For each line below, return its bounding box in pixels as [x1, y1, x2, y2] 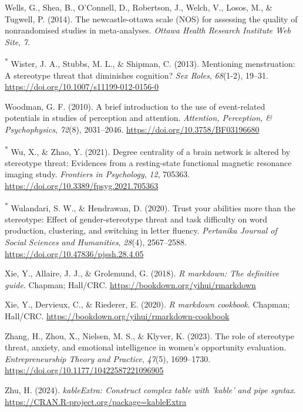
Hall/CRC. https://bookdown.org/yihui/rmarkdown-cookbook [5, 310, 230, 322]
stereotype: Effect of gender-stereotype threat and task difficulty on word [5, 212, 268, 225]
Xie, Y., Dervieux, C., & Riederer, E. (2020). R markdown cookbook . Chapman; [5, 298, 290, 310]
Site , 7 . [5, 35, 30, 48]
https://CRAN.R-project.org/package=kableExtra [5, 395, 187, 407]
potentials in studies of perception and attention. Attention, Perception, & [5, 112, 272, 124]
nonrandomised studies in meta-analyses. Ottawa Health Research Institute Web [5, 24, 291, 36]
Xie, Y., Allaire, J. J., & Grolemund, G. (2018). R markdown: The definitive [5, 267, 280, 279]
